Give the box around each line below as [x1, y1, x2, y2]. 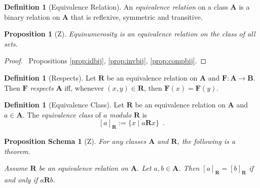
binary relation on [4, 11, 60, 22]
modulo [109, 109, 132, 120]
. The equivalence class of [22, 109, 101, 120]
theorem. [4, 145, 31, 156]
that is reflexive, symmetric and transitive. [70, 11, 203, 22]
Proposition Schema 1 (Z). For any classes [4, 136, 146, 146]
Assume [4, 163, 28, 173]
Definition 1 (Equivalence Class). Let [4, 99, 124, 110]
